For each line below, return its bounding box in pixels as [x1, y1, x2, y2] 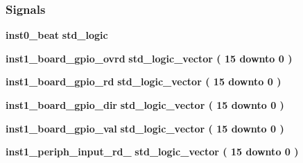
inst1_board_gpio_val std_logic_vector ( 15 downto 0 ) [6, 121, 284, 135]
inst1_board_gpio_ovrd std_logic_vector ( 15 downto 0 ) [6, 51, 293, 65]
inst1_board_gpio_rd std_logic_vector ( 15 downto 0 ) [6, 74, 282, 89]
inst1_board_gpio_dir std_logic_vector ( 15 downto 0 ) [6, 98, 284, 112]
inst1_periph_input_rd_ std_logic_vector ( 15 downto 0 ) [6, 144, 299, 159]
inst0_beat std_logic [6, 28, 108, 42]
